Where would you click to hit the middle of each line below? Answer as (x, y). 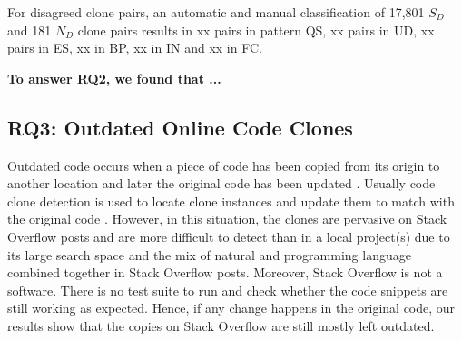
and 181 (29, 30)
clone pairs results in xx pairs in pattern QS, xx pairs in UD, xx (256, 30)
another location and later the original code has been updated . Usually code (221, 183)
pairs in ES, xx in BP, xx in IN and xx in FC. (135, 48)
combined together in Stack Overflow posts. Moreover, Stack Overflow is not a (225, 272)
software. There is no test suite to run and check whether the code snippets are (228, 290)
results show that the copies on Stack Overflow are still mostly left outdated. (221, 325)
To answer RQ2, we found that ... (114, 78)
